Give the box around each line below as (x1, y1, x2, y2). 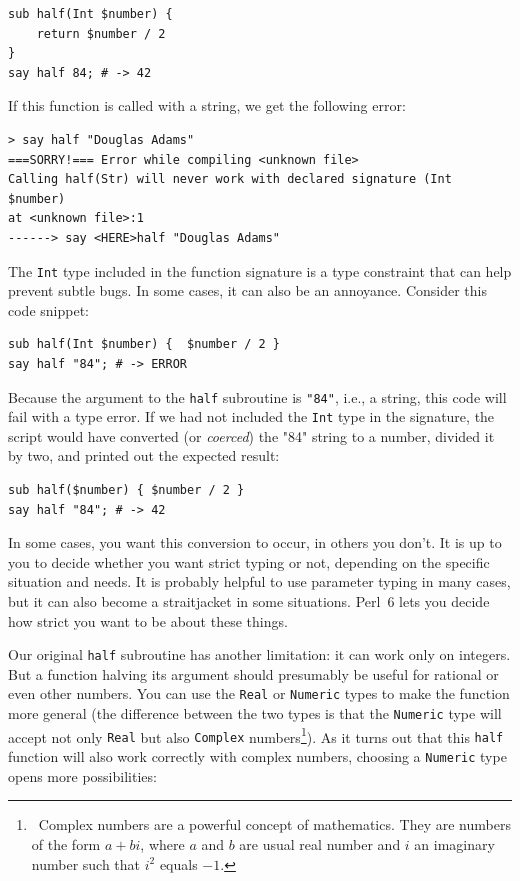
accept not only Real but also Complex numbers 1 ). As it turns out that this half (8, 723, 504, 747)
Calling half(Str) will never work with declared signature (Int (8, 172, 452, 187)
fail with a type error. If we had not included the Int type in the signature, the (8, 406, 495, 427)
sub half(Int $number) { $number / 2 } (8, 337, 281, 352)
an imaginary (414, 833, 495, 854)
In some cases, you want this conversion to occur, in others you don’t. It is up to (8, 532, 502, 553)
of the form (31, 833, 101, 854)
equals (159, 853, 198, 874)
